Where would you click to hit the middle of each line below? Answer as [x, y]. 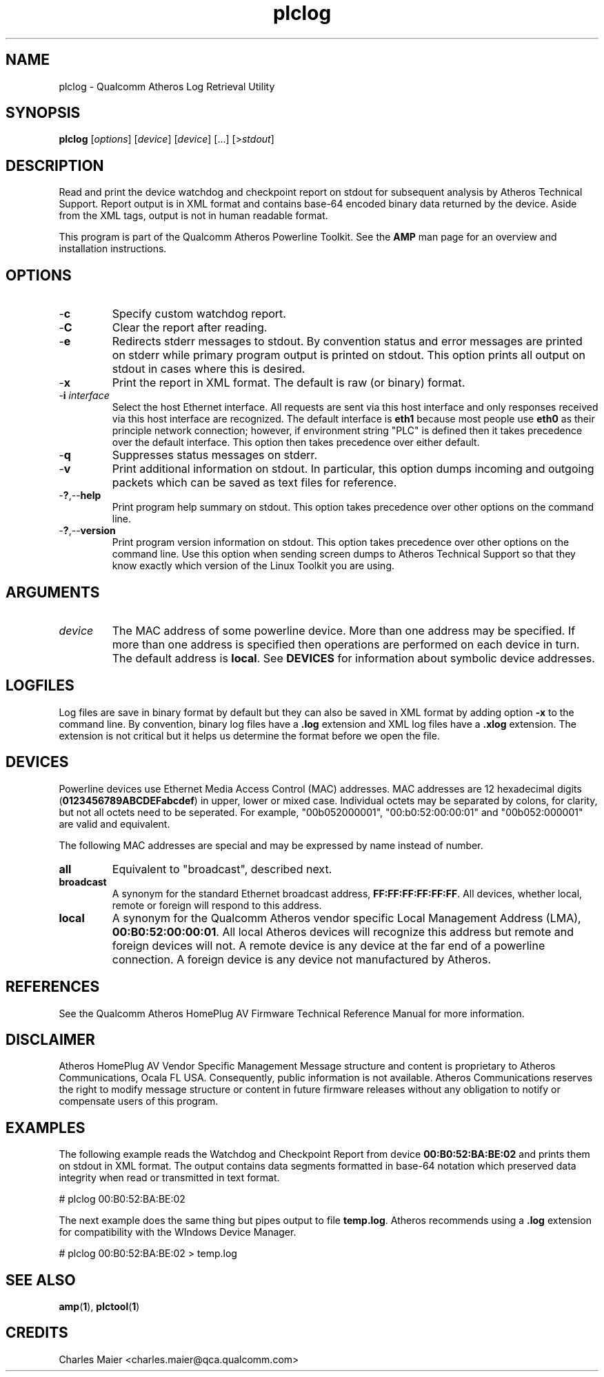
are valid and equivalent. [114, 824]
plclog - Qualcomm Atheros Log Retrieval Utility [167, 86]
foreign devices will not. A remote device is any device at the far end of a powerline [329, 945]
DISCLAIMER [50, 1039]
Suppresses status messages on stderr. [215, 455]
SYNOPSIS [43, 113]
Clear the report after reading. [190, 328]
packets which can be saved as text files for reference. [254, 483]
